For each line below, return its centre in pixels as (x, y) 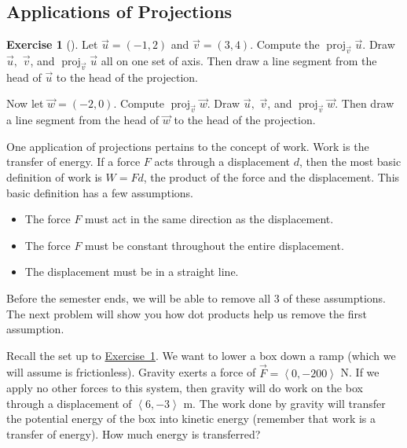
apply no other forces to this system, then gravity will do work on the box (185, 388)
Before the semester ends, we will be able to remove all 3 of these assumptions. (196, 297)
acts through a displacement (222, 162)
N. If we (360, 372)
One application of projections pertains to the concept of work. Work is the (188, 146)
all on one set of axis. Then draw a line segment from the (239, 61)
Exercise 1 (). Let (52, 44)
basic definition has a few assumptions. (100, 192)
